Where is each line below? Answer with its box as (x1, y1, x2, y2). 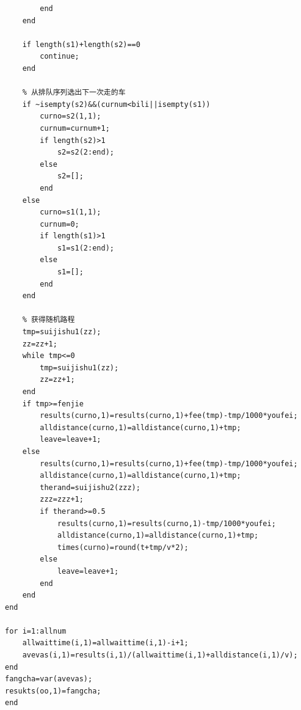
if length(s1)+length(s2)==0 (22, 40, 140, 49)
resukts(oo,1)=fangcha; (5, 686, 101, 695)
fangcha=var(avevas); (5, 675, 93, 684)
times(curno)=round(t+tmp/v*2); (57, 543, 189, 552)
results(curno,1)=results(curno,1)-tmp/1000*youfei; (57, 519, 276, 528)
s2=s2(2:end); (57, 148, 114, 157)
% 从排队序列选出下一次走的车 (22, 88, 126, 97)
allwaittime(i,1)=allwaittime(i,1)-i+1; (22, 639, 189, 648)
